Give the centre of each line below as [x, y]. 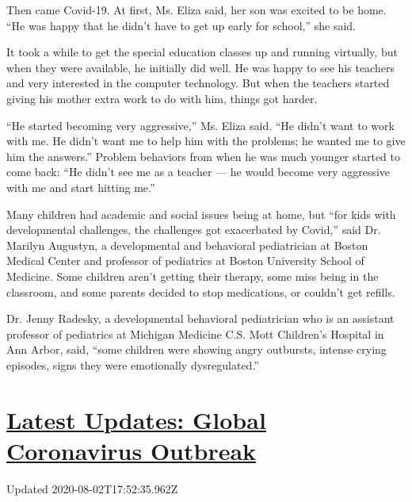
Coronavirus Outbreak [132, 450]
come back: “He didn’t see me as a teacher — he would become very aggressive [198, 172]
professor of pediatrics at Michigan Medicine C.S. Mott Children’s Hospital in [195, 333]
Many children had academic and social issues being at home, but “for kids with [201, 214]
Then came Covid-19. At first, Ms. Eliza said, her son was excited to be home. [196, 10]
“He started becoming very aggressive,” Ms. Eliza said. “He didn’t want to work [200, 125]
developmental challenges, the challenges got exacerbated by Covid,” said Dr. [194, 230]
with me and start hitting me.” [81, 187]
